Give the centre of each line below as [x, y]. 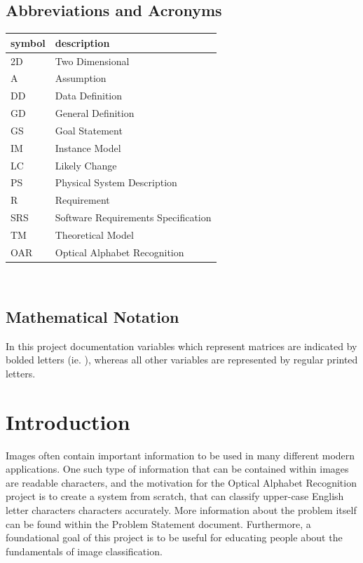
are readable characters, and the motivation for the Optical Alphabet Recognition [181, 482]
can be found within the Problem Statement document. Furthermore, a [158, 523]
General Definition [95, 113]
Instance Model [88, 147]
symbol [28, 42]
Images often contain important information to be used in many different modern [180, 455]
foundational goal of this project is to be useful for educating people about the [174, 537]
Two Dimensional [92, 61]
